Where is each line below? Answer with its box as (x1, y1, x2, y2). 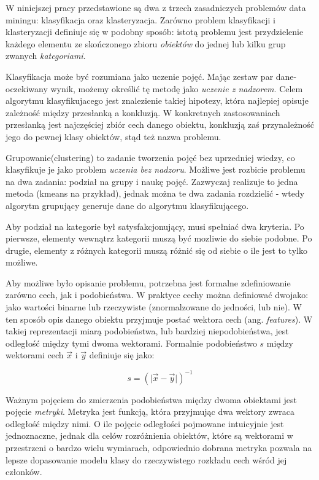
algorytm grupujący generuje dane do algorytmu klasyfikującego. (6, 199, 249, 211)
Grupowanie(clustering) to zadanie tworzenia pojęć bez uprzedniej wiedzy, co (6, 151, 295, 163)
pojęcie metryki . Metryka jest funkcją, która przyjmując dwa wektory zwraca (6, 405, 294, 418)
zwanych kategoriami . (6, 49, 86, 62)
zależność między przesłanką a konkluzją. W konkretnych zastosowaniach (6, 106, 280, 119)
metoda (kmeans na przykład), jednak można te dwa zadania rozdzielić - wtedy (6, 187, 305, 200)
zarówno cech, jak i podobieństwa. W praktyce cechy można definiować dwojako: (6, 288, 309, 301)
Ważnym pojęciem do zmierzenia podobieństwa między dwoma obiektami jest (6, 393, 297, 406)
